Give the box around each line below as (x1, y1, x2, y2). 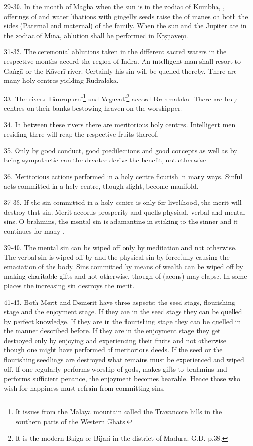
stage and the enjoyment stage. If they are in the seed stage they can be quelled (4, 306, 242, 317)
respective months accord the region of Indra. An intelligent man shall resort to (4, 56, 241, 66)
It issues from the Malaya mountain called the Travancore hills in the (15, 406, 222, 417)
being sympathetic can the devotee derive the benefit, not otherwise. (4, 155, 208, 165)
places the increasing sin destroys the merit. (4, 280, 135, 290)
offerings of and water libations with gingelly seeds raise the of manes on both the (4, 11, 248, 21)
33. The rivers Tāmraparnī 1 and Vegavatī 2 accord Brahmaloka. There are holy (4, 92, 237, 103)
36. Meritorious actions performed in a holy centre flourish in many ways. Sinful (4, 171, 243, 181)
